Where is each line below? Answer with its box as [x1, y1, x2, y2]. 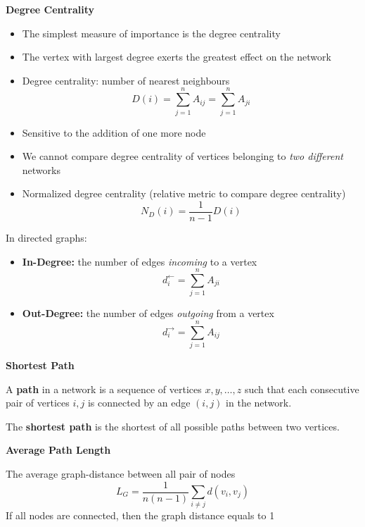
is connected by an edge [87, 395, 191, 410]
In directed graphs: [6, 230, 87, 244]
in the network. [226, 395, 292, 410]
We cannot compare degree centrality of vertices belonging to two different [22, 149, 343, 163]
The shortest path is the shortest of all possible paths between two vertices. [6, 418, 340, 433]
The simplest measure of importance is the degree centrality [22, 25, 281, 40]
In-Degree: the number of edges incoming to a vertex [22, 254, 257, 268]
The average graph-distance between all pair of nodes [6, 466, 236, 480]
